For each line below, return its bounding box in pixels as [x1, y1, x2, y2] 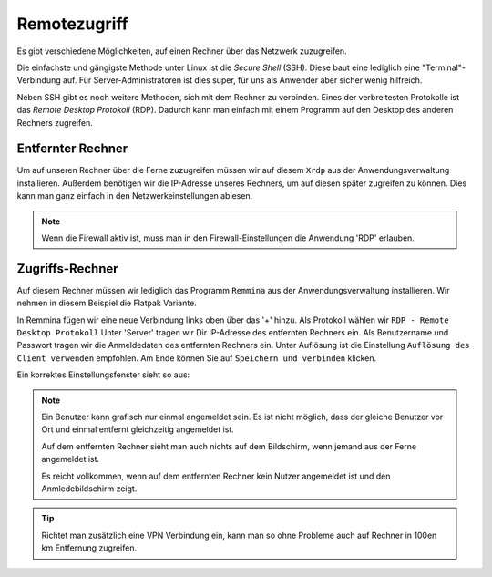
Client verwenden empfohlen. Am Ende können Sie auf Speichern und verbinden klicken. [16, 352, 377, 364]
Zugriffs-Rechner [16, 261, 118, 276]
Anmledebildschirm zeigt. [41, 483, 138, 494]
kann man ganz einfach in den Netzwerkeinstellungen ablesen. [16, 191, 253, 201]
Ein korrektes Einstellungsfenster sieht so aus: [16, 369, 190, 380]
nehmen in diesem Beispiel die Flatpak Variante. [16, 297, 198, 309]
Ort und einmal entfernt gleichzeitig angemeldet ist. [41, 424, 234, 435]
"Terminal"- [422, 62, 466, 73]
